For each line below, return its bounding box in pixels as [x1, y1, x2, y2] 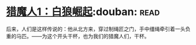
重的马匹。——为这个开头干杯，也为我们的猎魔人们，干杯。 [6, 32, 150, 39]
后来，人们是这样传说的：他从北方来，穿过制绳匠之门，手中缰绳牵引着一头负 [6, 25, 191, 32]
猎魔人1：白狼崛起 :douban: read [6, 5, 160, 18]
